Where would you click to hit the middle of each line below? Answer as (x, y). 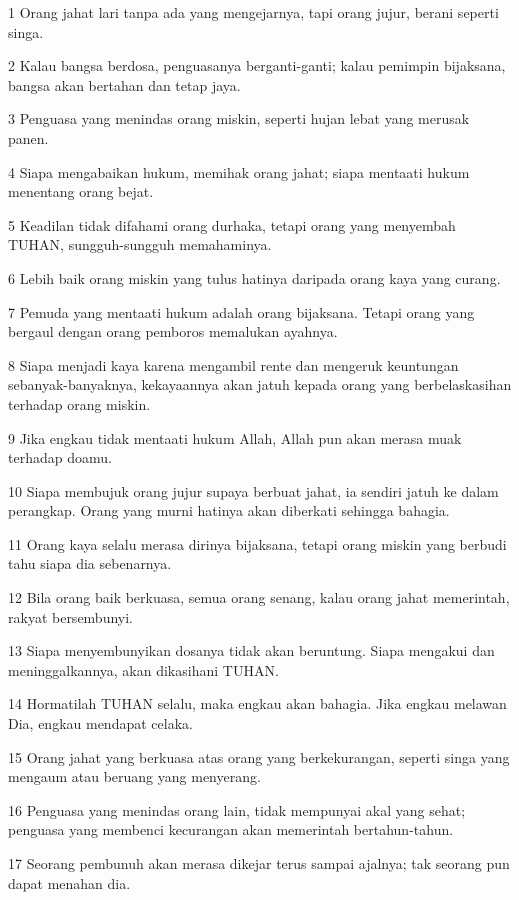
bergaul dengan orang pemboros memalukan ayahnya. (173, 331)
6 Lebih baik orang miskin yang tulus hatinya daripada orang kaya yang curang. (254, 277)
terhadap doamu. (60, 457)
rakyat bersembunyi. (71, 616)
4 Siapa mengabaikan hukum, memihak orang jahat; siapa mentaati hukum (239, 171)
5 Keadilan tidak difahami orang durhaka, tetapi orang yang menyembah (232, 224)
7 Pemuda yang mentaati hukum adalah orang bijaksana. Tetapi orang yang (241, 311)
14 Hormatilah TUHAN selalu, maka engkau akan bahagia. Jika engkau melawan (257, 703)
